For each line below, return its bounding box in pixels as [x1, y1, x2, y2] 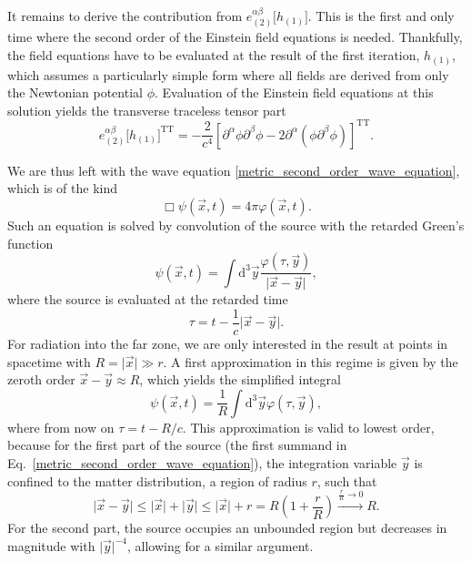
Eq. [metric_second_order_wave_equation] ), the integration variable [7, 453, 397, 472]
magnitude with [7, 536, 95, 555]
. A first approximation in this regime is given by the [163, 352, 458, 371]
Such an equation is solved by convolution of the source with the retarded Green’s [7, 216, 465, 234]
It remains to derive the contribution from [7, 6, 243, 25]
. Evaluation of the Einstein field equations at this [154, 83, 434, 102]
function [7, 233, 54, 252]
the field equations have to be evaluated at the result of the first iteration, [7, 46, 420, 65]
